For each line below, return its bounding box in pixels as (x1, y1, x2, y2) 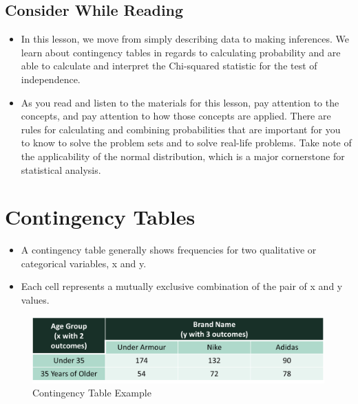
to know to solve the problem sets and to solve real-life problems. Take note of (21, 135, 352, 150)
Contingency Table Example (32, 385, 151, 400)
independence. (21, 71, 81, 86)
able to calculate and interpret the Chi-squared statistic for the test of (21, 58, 317, 73)
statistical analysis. (21, 162, 101, 177)
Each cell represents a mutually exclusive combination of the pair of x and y (21, 279, 343, 293)
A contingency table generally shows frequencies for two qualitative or (21, 243, 317, 257)
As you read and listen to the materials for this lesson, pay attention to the (21, 95, 339, 109)
